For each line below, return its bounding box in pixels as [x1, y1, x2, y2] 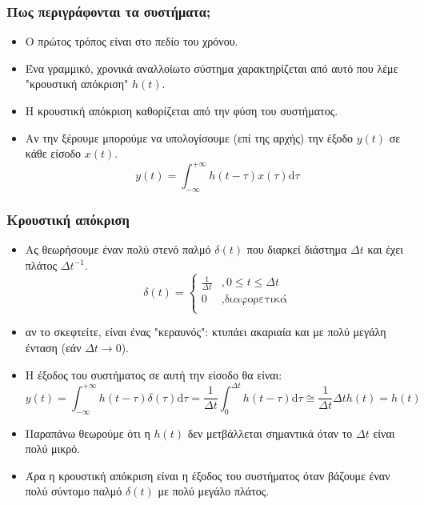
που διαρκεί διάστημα [246, 241, 347, 258]
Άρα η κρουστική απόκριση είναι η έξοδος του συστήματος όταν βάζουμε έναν [25, 467, 390, 483]
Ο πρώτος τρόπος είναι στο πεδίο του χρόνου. [25, 33, 238, 50]
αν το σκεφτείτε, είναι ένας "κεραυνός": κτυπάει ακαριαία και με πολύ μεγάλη [25, 323, 386, 340]
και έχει [367, 241, 403, 258]
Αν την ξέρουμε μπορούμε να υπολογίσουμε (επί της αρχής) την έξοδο [25, 129, 354, 146]
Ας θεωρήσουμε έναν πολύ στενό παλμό [25, 241, 211, 258]
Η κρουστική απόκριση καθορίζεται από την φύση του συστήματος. [25, 102, 338, 118]
